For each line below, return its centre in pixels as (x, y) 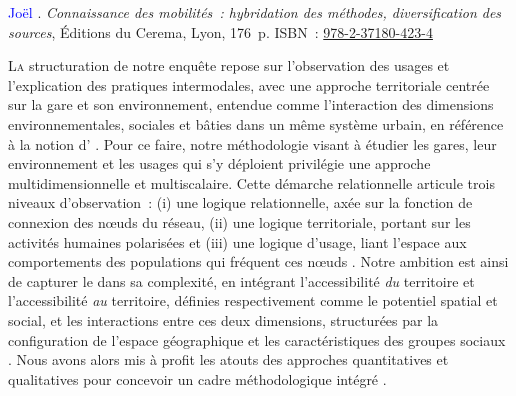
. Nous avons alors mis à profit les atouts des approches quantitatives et (228, 359)
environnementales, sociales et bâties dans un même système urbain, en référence (256, 123)
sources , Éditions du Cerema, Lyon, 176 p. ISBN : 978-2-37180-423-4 (220, 31)
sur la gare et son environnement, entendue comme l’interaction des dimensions (251, 104)
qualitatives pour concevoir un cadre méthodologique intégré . (197, 378)
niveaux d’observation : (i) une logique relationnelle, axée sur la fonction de (240, 202)
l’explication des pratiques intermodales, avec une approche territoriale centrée (249, 84)
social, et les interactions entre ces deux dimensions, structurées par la (223, 319)
